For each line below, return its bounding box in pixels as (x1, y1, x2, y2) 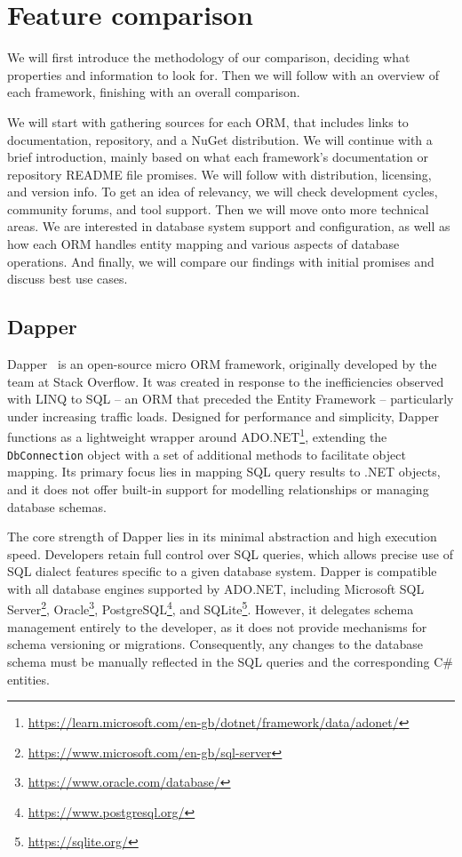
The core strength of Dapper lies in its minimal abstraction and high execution (7, 527, 437, 546)
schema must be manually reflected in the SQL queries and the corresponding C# (7, 652, 453, 670)
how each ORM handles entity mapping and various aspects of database (7, 235, 400, 253)
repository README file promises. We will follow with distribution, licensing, (7, 164, 432, 183)
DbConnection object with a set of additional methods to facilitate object (7, 445, 406, 463)
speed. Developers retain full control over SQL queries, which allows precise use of (7, 544, 453, 563)
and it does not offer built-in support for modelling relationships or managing (7, 479, 429, 498)
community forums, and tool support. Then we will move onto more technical (7, 199, 429, 218)
